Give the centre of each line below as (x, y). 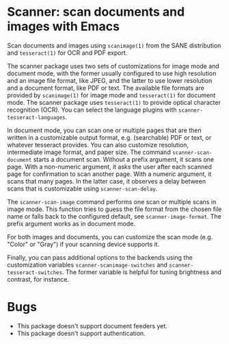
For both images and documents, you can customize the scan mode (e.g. (110, 236)
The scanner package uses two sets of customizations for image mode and (113, 66)
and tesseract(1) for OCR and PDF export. (67, 53)
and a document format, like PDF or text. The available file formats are (106, 88)
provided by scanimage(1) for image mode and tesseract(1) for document (111, 95)
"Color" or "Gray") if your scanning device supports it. (83, 244)
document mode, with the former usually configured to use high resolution (112, 73)
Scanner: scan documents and (96, 12)
